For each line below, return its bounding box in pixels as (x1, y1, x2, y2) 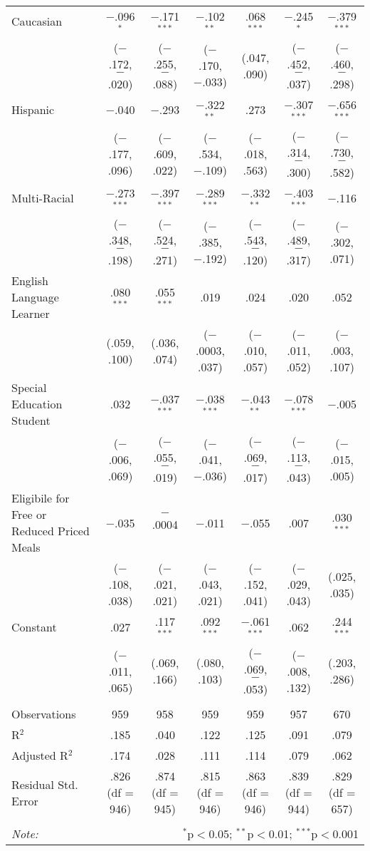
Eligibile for (11, 490, 70, 507)
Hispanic (11, 101, 55, 118)
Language (11, 289, 59, 306)
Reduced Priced (11, 522, 90, 540)
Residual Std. (11, 775, 78, 793)
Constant (11, 618, 57, 635)
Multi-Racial (11, 189, 74, 206)
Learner (11, 305, 50, 322)
